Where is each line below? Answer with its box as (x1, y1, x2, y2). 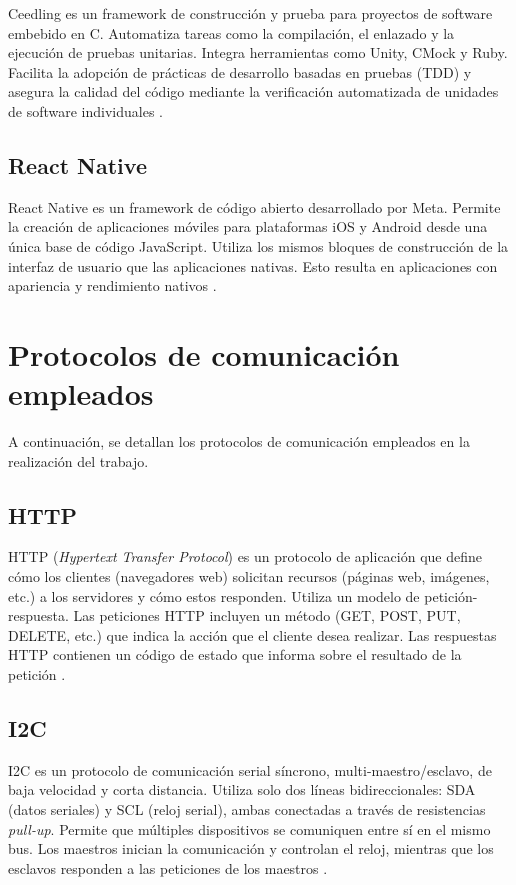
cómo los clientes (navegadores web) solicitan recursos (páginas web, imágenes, (8, 566, 490, 587)
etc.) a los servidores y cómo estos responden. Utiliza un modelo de (8, 585, 420, 606)
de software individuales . (8, 100, 163, 121)
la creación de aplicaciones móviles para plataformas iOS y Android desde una (8, 216, 488, 237)
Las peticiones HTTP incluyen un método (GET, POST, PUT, (73, 605, 461, 626)
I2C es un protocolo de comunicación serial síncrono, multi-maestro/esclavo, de (8, 759, 492, 780)
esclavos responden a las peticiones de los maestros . (8, 857, 328, 878)
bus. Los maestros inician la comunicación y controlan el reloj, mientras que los (8, 838, 494, 859)
